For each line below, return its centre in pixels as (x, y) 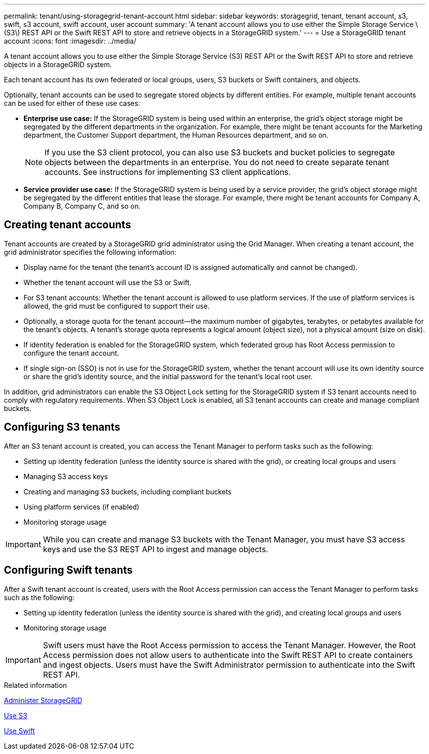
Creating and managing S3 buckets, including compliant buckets (128, 491)
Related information (36, 685)
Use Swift (20, 730)
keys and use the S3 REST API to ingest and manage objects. (155, 549)
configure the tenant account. (71, 353)
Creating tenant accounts (68, 225)
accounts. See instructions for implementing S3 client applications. (168, 172)
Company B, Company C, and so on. (82, 206)
